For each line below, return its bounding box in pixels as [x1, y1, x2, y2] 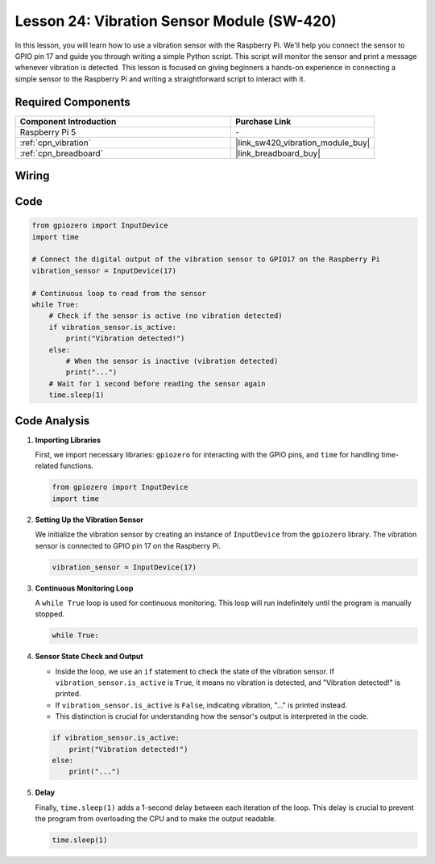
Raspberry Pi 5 [19, 126, 77, 137]
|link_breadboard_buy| [234, 148, 321, 159]
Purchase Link [234, 115, 292, 127]
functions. [60, 461, 94, 471]
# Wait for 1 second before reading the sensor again [48, 379, 266, 388]
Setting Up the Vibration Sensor [35, 515, 144, 524]
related [35, 461, 59, 471]
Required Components [14, 95, 130, 109]
